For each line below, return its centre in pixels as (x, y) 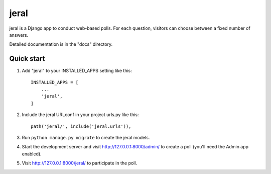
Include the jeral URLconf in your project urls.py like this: (80, 115)
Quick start (27, 59)
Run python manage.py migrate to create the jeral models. (86, 137)
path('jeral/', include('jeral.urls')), (81, 126)
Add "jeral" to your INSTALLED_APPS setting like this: (77, 71)
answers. (19, 35)
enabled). (32, 154)
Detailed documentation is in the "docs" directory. (61, 44)
